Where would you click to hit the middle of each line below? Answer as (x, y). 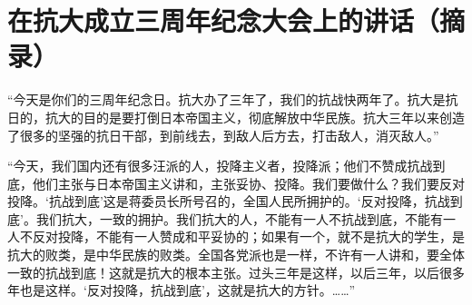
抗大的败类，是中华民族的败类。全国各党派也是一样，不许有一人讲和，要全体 (236, 255)
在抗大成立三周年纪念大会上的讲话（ (224, 20)
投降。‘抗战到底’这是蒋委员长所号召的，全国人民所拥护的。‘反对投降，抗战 (229, 201)
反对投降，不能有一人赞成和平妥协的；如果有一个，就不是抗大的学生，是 (248, 236)
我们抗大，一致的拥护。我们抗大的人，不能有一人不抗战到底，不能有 (239, 218)
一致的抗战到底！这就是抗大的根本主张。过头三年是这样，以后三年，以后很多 (236, 272)
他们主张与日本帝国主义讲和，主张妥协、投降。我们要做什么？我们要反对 (248, 183)
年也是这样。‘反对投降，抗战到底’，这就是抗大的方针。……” (182, 290)
